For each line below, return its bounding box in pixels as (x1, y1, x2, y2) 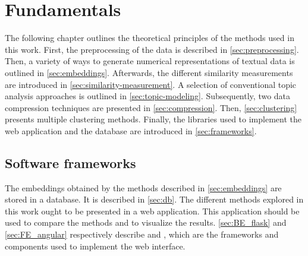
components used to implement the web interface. (5, 239, 186, 252)
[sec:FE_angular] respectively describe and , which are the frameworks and (5, 228, 279, 241)
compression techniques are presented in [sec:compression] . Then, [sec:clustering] (5, 101, 297, 113)
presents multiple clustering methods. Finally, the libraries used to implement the (5, 113, 301, 125)
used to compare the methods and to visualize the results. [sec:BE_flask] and (5, 216, 287, 229)
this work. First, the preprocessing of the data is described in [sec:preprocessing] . (5, 43, 299, 55)
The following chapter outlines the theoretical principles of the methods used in (5, 31, 294, 44)
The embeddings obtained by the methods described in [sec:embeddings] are (5, 181, 282, 194)
